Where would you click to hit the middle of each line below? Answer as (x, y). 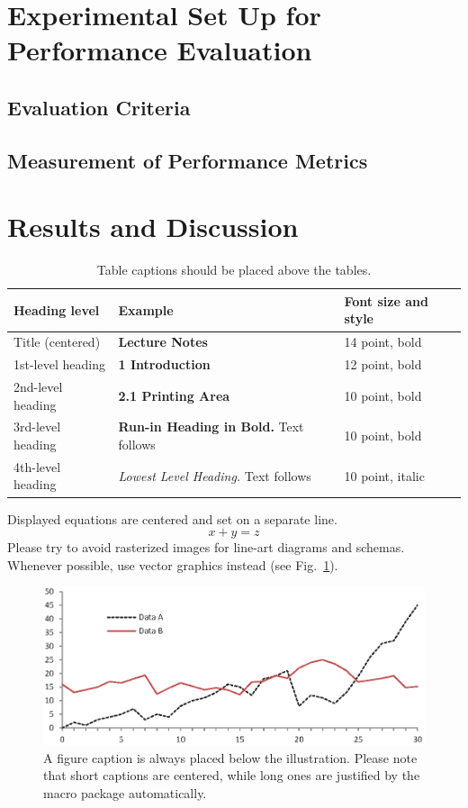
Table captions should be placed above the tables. (234, 270)
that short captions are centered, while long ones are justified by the (232, 775)
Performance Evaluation (160, 50)
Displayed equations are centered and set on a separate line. (172, 518)
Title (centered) (57, 342)
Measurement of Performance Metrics (188, 160)
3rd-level (37, 427)
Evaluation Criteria (99, 107)
